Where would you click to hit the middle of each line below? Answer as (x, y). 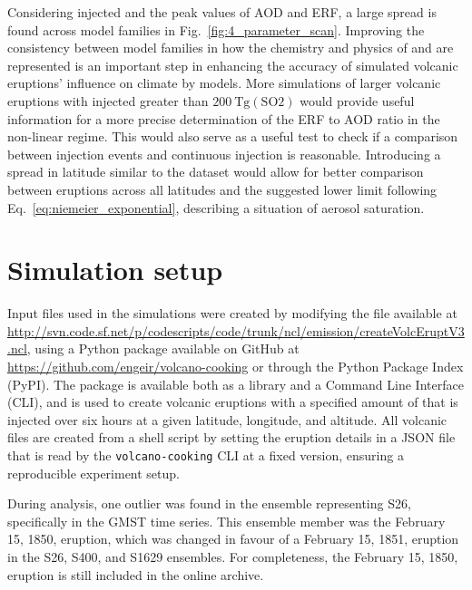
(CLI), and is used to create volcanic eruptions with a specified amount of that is (233, 402)
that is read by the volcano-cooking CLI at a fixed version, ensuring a (206, 455)
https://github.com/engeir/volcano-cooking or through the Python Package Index (236, 367)
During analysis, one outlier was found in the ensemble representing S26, (209, 503)
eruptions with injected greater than (108, 100)
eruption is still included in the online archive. (136, 574)
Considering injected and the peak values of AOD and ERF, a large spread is (222, 12)
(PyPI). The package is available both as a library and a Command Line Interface (236, 384)
